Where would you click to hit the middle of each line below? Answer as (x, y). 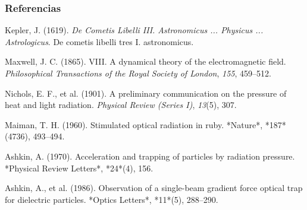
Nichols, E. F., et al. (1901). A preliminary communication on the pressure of (146, 93)
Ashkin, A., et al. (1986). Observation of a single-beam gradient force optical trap (154, 188)
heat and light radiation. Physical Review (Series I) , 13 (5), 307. (121, 105)
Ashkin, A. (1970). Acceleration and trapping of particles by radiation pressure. (150, 156)
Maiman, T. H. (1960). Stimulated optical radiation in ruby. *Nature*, (134, 124)
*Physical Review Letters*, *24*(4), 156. (79, 168)
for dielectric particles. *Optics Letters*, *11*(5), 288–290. (112, 199)
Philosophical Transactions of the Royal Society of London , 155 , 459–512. (138, 73)
